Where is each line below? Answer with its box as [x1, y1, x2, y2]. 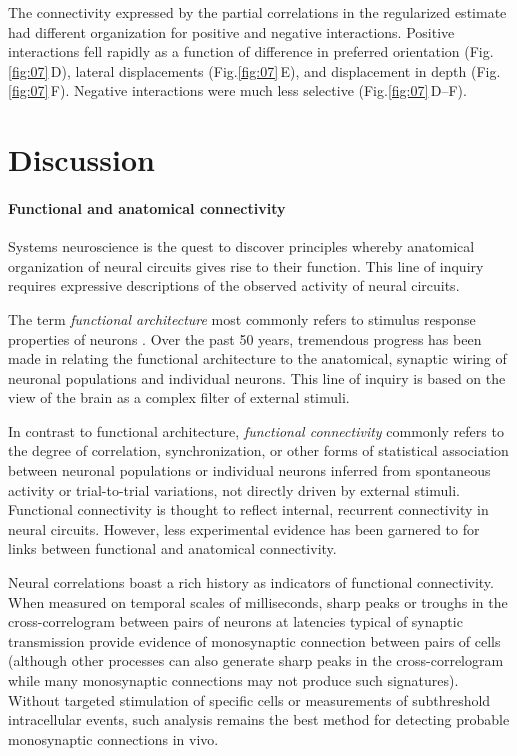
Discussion [8, 139, 155, 180]
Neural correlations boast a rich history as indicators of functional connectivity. [8, 572, 494, 593]
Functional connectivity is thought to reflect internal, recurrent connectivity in [8, 499, 489, 520]
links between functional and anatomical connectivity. [8, 538, 337, 559]
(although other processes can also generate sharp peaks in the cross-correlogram [8, 650, 504, 671]
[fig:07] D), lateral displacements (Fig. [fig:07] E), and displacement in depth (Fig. [8, 60, 501, 81]
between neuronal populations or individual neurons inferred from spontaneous [8, 460, 491, 481]
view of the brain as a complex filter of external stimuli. [8, 387, 350, 408]
